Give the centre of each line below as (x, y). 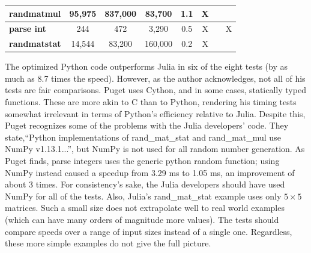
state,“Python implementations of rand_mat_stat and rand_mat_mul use (143, 137)
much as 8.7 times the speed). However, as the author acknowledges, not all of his (155, 78)
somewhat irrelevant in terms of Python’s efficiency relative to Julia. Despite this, (155, 113)
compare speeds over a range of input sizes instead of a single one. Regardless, (149, 231)
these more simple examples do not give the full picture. (108, 243)
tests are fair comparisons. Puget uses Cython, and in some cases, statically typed (155, 90)
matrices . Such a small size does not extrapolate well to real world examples (145, 208)
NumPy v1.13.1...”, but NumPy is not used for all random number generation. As (155, 149)
